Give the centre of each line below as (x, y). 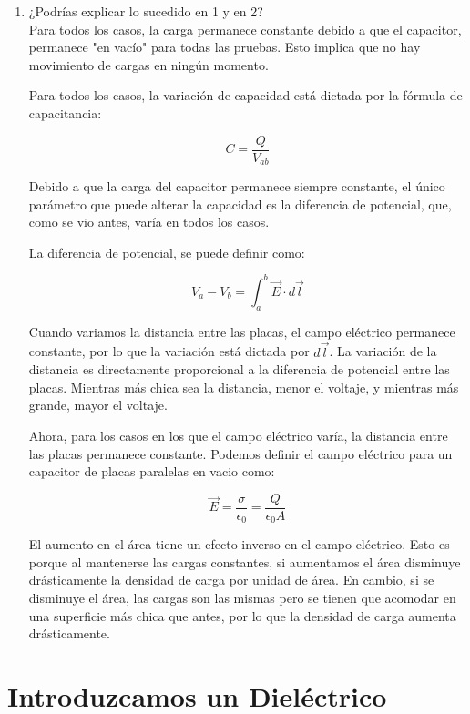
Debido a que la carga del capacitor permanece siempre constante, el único (237, 186)
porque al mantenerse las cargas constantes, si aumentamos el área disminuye (245, 561)
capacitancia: (65, 112)
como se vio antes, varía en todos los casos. (149, 222)
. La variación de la (383, 351)
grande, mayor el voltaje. (98, 405)
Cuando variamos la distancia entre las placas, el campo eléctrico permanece (242, 331)
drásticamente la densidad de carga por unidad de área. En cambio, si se (231, 580)
